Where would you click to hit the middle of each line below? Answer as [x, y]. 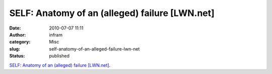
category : [20, 42]
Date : [15, 28]
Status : [17, 56]
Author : [18, 34]
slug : [15, 49]
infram [56, 34]
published [59, 56]
